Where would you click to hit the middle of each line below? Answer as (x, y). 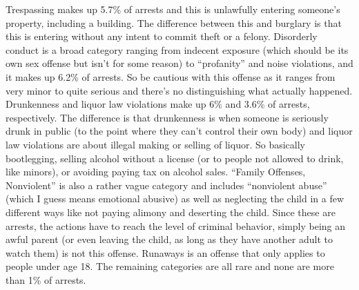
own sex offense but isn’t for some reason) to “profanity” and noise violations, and (179, 63)
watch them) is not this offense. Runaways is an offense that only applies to (165, 252)
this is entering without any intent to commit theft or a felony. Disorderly (162, 36)
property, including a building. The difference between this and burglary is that (174, 22)
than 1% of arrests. (46, 279)
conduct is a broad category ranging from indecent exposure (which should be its (177, 49)
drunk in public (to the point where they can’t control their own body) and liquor (179, 131)
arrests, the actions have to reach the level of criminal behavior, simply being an (176, 225)
